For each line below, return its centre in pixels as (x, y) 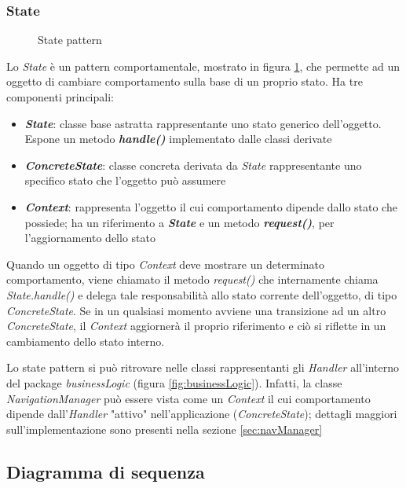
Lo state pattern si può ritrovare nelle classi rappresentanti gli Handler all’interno (203, 367)
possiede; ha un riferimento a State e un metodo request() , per (179, 222)
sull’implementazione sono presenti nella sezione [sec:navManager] (165, 429)
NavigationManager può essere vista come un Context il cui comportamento (188, 398)
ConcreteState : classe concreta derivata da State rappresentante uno (193, 165)
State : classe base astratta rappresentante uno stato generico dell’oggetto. (203, 123)
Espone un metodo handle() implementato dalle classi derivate (178, 139)
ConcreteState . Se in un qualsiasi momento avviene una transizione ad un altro (196, 310)
